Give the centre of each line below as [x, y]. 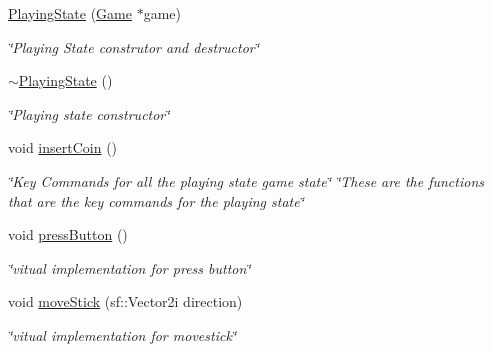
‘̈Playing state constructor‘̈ [89, 113]
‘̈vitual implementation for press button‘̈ [129, 267]
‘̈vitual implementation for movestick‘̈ [122, 334]
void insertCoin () [63, 147]
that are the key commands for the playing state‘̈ [156, 200]
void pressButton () [68, 234]
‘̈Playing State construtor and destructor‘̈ [134, 46]
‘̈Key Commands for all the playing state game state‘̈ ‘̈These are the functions [246, 180]
